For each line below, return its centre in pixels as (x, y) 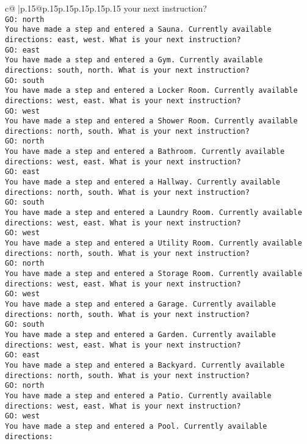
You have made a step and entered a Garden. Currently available (140, 334)
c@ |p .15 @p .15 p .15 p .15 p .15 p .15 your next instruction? (106, 8)
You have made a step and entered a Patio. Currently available (138, 395)
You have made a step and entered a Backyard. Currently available (145, 365)
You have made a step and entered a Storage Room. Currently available (153, 274)
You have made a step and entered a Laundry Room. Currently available (153, 213)
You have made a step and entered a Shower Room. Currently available (151, 121)
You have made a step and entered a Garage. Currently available (140, 304)
